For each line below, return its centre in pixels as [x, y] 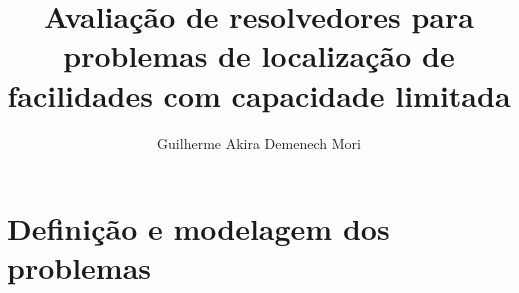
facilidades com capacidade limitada [259, 94]
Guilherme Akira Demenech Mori [259, 142]
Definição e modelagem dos [198, 228]
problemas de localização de [259, 55]
